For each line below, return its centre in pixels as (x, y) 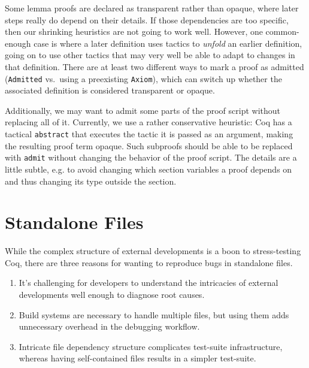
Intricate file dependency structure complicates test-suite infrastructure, (151, 346)
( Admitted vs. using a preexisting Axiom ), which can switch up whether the (143, 78)
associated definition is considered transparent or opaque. (110, 90)
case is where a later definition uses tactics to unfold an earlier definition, (168, 43)
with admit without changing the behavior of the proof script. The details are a (151, 157)
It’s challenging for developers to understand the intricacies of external (149, 283)
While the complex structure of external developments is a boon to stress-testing (153, 251)
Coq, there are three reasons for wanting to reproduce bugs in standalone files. (149, 262)
